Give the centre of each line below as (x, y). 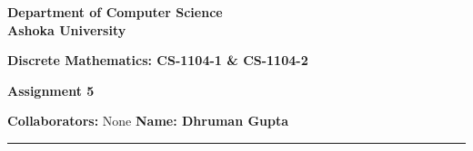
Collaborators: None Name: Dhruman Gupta (148, 121)
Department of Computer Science (115, 12)
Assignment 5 (51, 90)
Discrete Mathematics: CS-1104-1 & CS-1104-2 (158, 60)
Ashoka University (67, 29)
